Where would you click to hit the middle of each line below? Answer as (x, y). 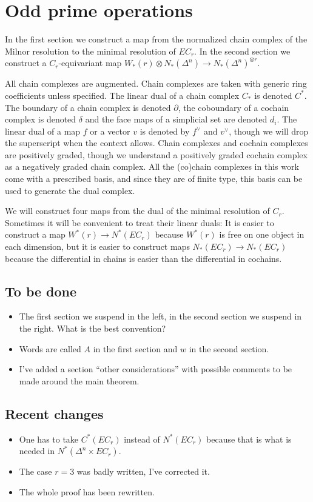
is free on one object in (262, 234)
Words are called (50, 348)
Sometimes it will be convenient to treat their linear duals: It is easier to (140, 222)
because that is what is (249, 439)
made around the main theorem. (79, 380)
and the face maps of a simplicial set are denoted (176, 119)
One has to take (49, 439)
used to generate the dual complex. (70, 190)
